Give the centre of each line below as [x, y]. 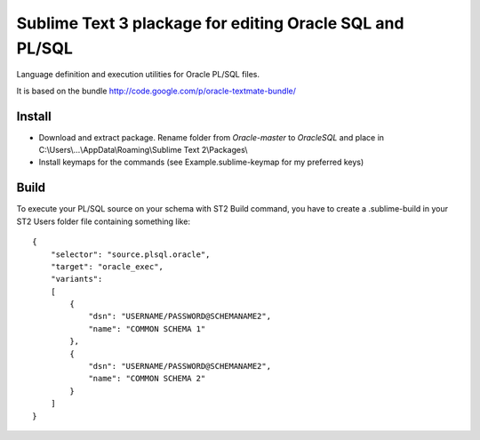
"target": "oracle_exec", [107, 266]
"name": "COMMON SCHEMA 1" [147, 328]
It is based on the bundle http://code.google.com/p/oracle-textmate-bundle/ [156, 91]
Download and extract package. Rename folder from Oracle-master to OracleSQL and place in [212, 137]
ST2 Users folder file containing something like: [104, 221]
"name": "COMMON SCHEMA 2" [147, 379]
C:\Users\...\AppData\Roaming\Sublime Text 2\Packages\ [143, 150]
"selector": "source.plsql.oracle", [130, 254]
